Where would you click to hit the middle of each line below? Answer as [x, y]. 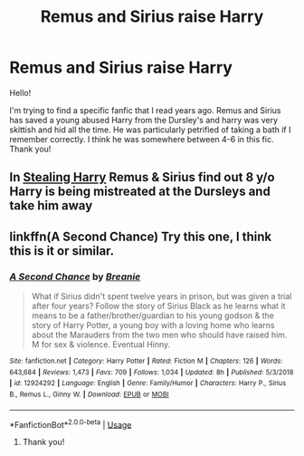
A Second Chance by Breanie [75, 277]
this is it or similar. [62, 251]
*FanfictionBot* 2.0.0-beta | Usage [71, 423]
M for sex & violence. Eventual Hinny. [101, 344]
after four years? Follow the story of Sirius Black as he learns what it [158, 306]
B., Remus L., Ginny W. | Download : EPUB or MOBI [89, 394]
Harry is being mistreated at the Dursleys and [140, 192]
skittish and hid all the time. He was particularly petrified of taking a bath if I [150, 130]
